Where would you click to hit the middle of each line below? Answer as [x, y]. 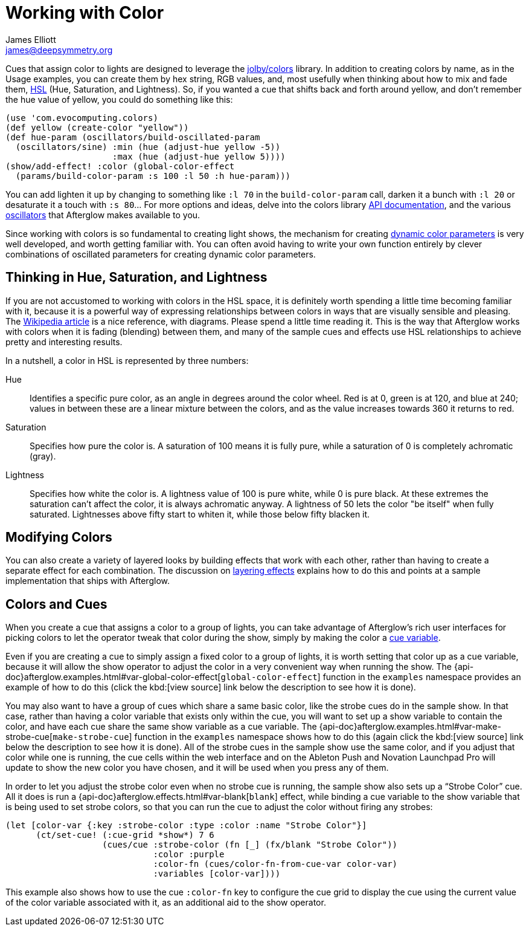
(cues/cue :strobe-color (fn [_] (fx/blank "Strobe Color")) [250, 845]
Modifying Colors [59, 537]
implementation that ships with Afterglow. [88, 581]
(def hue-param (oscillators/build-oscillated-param [133, 137]
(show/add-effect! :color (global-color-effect [120, 166]
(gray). [43, 456]
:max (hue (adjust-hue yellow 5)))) [199, 156]
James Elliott [31, 39]
